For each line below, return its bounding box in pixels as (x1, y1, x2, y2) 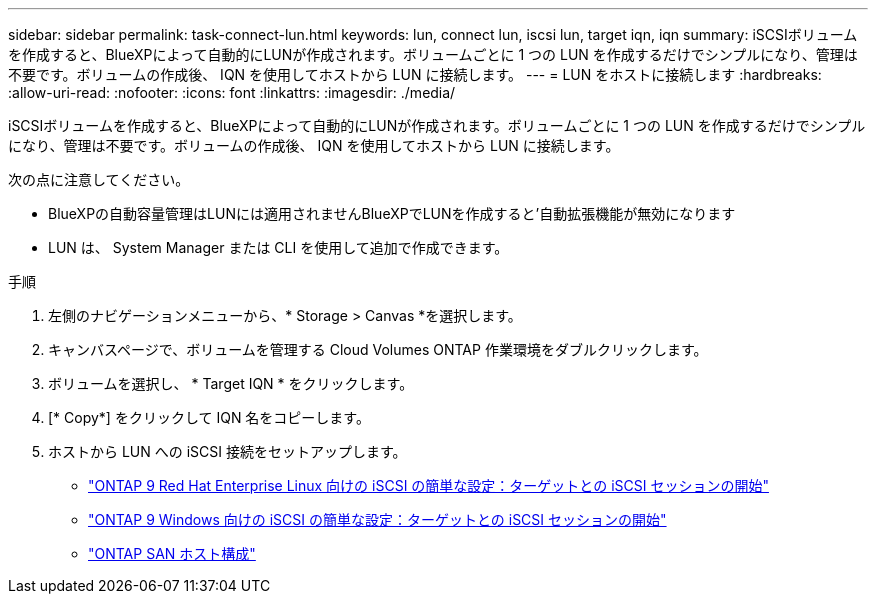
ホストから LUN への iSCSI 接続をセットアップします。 (48, 443, 407, 460)
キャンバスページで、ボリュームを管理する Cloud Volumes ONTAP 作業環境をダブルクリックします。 (48, 341, 708, 358)
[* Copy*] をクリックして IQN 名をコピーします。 (48, 409, 370, 426)
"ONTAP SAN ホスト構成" (88, 545, 256, 562)
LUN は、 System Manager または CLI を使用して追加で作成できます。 (48, 239, 509, 256)
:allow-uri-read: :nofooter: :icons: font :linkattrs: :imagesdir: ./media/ (8, 84, 456, 101)
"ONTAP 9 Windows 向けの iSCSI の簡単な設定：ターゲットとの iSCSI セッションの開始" (88, 511, 667, 528)
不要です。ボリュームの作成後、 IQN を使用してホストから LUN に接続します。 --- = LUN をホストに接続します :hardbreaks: (8, 66, 822, 83)
